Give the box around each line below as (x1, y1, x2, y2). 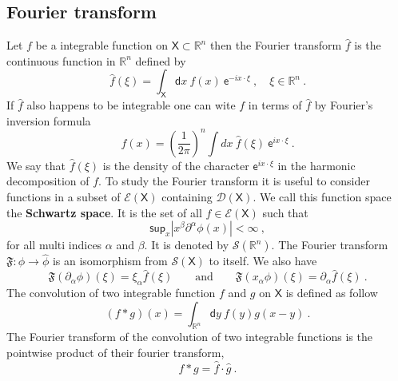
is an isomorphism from (52, 252, 168, 269)
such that (262, 204, 308, 220)
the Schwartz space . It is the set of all (6, 204, 202, 220)
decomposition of (6, 173, 90, 189)
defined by (135, 52, 186, 69)
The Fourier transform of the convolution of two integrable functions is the (6, 328, 372, 345)
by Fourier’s (314, 97, 373, 113)
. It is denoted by (144, 236, 229, 253)
